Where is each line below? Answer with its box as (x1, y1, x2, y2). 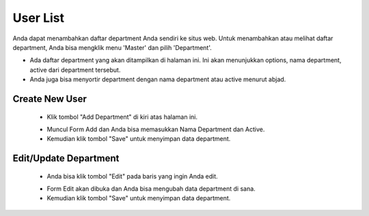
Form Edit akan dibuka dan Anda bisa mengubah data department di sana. (46, 185, 256, 193)
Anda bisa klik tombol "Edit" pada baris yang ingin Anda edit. (46, 172, 218, 180)
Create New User (12, 93, 87, 105)
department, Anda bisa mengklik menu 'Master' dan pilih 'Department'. (12, 43, 212, 51)
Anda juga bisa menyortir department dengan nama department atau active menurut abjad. (29, 75, 286, 83)
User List (12, 10, 65, 25)
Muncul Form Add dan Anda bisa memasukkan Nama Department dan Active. (46, 125, 265, 133)
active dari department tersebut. (29, 66, 121, 74)
